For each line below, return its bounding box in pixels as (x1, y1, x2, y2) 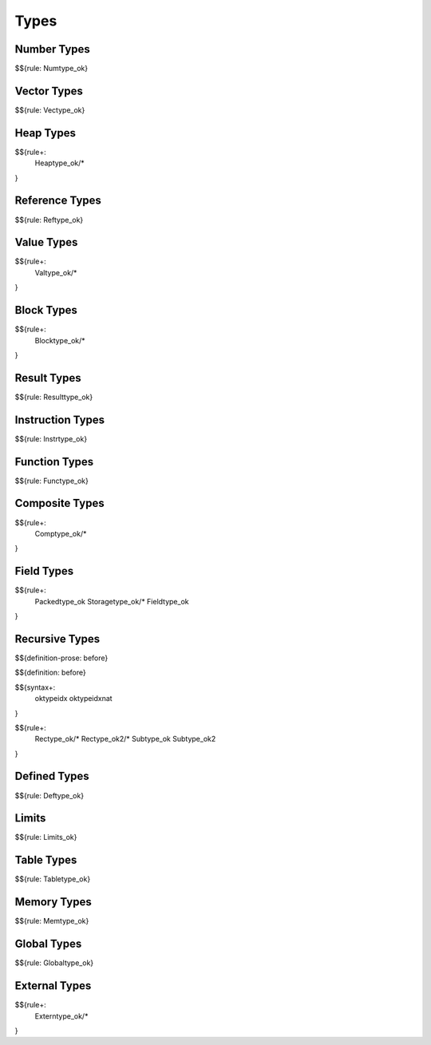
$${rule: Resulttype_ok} (14, 392, 93, 402)
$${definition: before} (14, 667, 87, 678)
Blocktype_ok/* (34, 335, 85, 345)
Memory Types (14, 895, 92, 909)
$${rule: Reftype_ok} (14, 215, 84, 224)
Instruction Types (14, 413, 105, 426)
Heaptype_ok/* (34, 158, 85, 168)
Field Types (14, 564, 74, 578)
